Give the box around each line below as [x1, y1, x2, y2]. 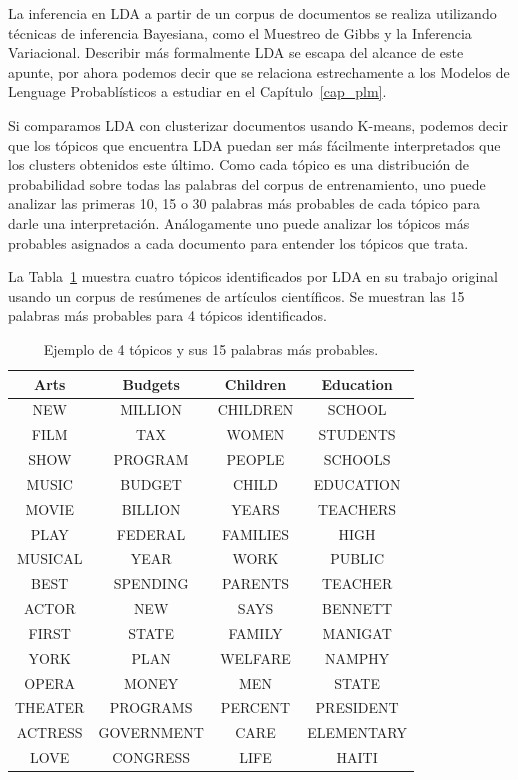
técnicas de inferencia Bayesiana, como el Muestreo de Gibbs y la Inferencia [8, 22, 472, 43]
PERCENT [220, 697, 291, 718]
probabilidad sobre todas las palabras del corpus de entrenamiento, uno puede [8, 173, 486, 194]
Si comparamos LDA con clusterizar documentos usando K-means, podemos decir [8, 114, 508, 135]
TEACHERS [318, 498, 397, 519]
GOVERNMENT [98, 722, 204, 743]
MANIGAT [322, 622, 392, 643]
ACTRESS [16, 722, 83, 743]
